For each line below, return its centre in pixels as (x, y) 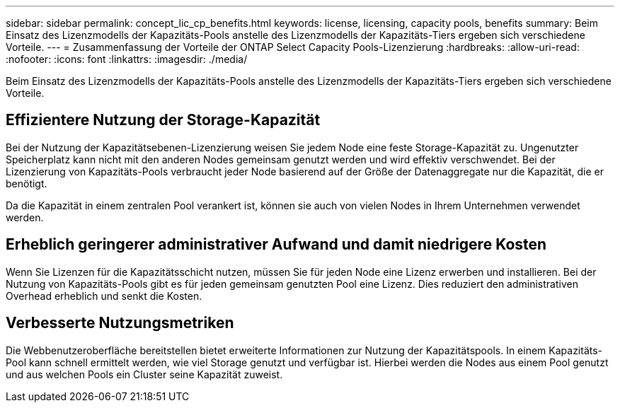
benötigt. (27, 183)
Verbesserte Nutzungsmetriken (120, 323)
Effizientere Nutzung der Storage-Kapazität (163, 120)
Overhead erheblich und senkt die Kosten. (104, 296)
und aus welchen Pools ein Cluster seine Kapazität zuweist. (144, 374)
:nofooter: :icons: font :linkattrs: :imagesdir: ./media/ (127, 59)
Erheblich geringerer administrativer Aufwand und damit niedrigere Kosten (276, 245)
